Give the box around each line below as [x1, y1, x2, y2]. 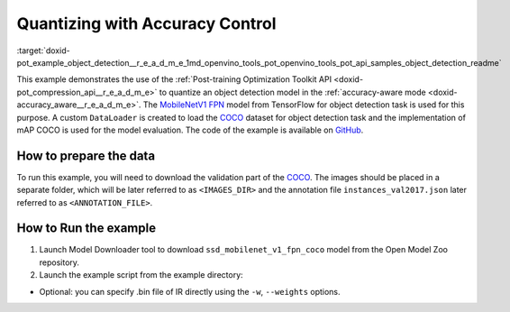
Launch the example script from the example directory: [39, 270, 243, 280]
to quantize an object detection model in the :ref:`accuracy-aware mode [159, 87, 427, 97]
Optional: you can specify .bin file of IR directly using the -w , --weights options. [39, 286, 342, 297]
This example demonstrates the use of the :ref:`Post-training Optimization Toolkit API [16, 74, 332, 85]
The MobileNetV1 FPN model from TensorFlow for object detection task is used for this [142, 99, 465, 110]
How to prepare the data [16, 148, 156, 163]
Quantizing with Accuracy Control [16, 14, 277, 33]
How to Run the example [16, 221, 157, 236]
